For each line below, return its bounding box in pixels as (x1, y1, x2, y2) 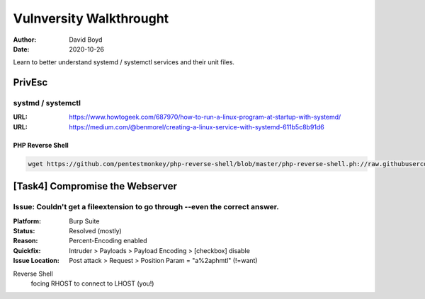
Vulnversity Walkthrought (13, 11, 169, 26)
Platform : (13, 216, 42, 225)
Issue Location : (13, 257, 59, 265)
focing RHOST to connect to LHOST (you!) (30, 279, 154, 288)
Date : (13, 45, 30, 53)
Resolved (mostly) (69, 227, 122, 235)
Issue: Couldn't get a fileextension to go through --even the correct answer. (13, 202, 279, 212)
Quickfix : (13, 246, 42, 254)
